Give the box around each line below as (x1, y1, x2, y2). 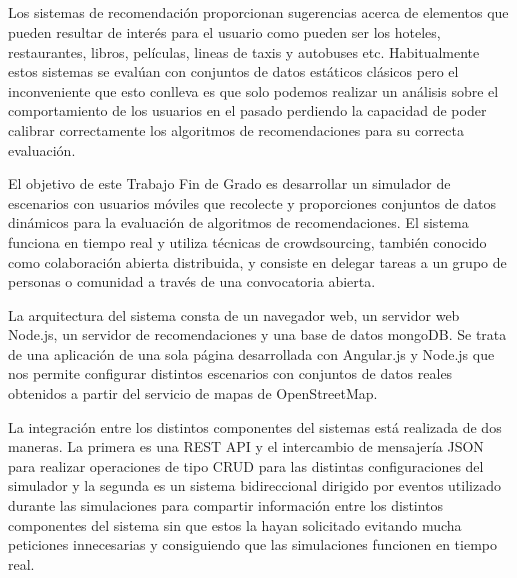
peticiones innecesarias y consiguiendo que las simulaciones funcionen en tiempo (8, 534, 498, 555)
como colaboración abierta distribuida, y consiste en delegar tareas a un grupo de (8, 251, 507, 272)
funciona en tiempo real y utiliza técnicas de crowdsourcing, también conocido (8, 231, 487, 252)
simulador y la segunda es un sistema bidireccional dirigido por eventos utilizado (8, 475, 501, 496)
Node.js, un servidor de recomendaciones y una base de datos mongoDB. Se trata (8, 324, 507, 345)
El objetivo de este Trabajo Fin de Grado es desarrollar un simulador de (8, 173, 451, 194)
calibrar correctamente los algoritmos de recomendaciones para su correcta (8, 119, 464, 140)
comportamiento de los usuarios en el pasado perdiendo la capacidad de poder (8, 100, 487, 121)
